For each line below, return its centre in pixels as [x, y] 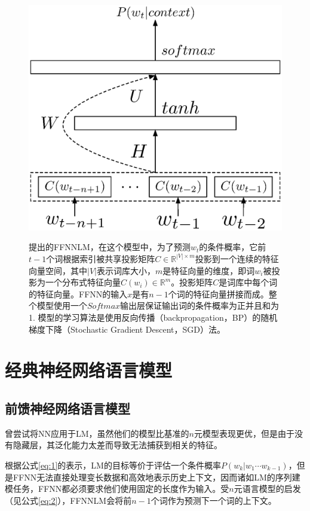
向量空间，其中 [58, 270]
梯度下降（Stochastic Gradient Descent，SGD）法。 [127, 329]
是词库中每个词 [248, 282]
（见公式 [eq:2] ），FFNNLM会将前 [68, 500]
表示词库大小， [126, 270]
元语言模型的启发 [267, 489]
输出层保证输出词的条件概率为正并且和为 [200, 305]
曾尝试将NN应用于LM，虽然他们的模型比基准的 [97, 433]
